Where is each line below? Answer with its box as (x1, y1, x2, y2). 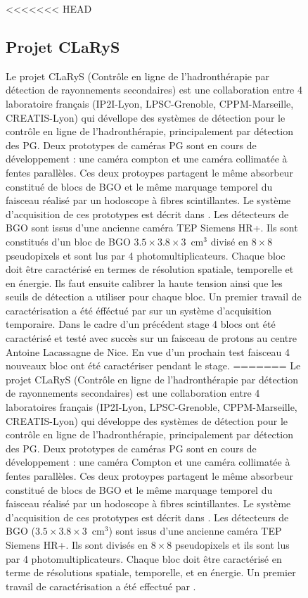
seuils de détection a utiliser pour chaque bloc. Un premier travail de (6, 289, 302, 304)
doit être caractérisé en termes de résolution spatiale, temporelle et (6, 262, 294, 276)
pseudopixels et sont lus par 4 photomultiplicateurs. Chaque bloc (6, 248, 285, 262)
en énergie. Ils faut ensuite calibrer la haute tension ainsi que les (6, 275, 283, 290)
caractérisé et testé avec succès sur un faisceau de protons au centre (6, 331, 297, 345)
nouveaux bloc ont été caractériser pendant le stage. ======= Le (6, 358, 301, 373)
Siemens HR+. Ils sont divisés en (6, 537, 148, 552)
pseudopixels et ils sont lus (174, 537, 290, 552)
